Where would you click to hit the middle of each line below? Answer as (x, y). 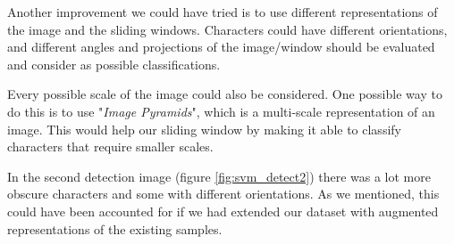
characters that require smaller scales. (110, 146)
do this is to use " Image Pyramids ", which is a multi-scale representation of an (221, 111)
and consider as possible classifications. (114, 64)
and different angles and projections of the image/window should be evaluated (221, 47)
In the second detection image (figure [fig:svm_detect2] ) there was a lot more (219, 176)
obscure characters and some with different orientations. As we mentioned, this (223, 194)
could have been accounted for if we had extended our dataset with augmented (223, 211)
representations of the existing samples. (115, 228)
